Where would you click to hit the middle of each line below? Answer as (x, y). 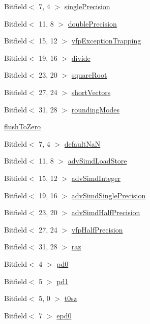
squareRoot (89, 75)
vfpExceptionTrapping (106, 41)
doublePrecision (92, 23)
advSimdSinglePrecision (109, 195)
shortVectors (91, 92)
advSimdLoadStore (97, 161)
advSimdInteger (96, 178)
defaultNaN (82, 143)
